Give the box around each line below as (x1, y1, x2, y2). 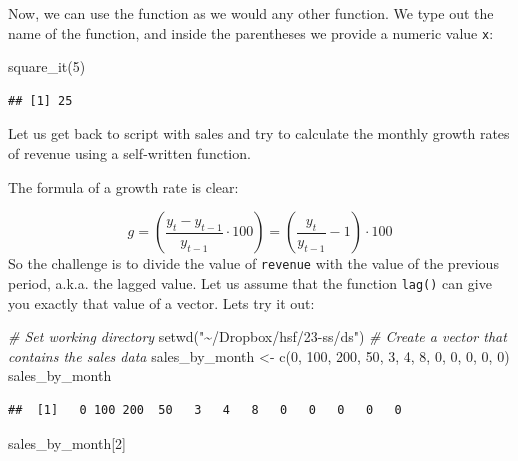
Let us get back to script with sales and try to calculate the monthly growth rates (8, 123, 510, 144)
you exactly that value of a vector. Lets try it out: (8, 292, 315, 313)
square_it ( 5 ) (8, 56, 86, 77)
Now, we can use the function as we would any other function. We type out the (8, 3, 494, 23)
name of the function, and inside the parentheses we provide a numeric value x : (8, 22, 494, 43)
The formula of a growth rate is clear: (8, 176, 239, 197)
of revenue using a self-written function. (8, 143, 251, 164)
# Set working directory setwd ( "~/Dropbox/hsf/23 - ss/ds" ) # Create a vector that (8, 326, 507, 347)
